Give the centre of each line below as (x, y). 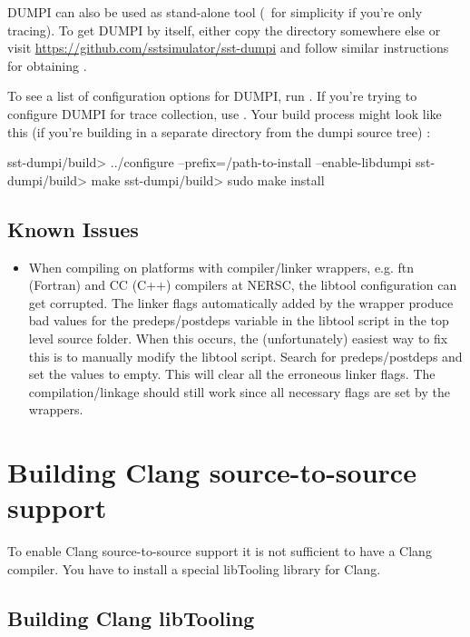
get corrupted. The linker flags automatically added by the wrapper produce (241, 302)
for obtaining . (47, 65)
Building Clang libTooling (131, 617)
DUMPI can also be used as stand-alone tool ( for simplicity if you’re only (215, 12)
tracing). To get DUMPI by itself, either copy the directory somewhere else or (224, 30)
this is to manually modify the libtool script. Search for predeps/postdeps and (245, 356)
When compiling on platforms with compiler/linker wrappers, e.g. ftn (221, 267)
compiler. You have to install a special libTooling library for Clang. (194, 568)
